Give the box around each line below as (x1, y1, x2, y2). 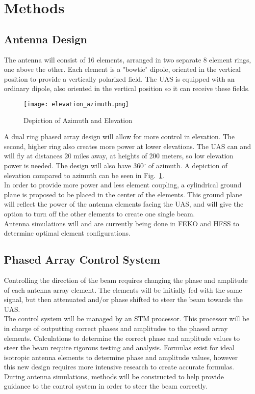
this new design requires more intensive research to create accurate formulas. (4, 362, 234, 372)
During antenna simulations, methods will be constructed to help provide (4, 371, 224, 381)
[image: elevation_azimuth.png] (24, 100, 129, 108)
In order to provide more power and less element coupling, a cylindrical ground (4, 180, 242, 190)
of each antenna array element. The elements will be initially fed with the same (4, 284, 242, 295)
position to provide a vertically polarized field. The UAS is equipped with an (4, 73, 235, 84)
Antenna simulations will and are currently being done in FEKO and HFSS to (4, 218, 239, 228)
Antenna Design (4, 31, 87, 46)
